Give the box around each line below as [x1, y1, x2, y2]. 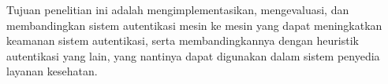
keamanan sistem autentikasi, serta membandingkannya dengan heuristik [6, 32, 359, 49]
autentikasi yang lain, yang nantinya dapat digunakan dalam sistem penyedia [6, 47, 380, 64]
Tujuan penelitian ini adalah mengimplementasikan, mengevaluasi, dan [6, 2, 349, 17]
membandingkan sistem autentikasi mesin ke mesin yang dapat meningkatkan [6, 16, 382, 33]
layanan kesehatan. [6, 63, 98, 79]
